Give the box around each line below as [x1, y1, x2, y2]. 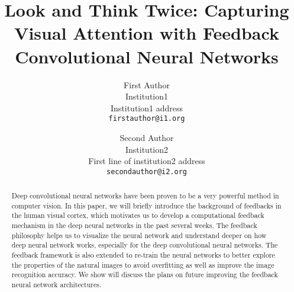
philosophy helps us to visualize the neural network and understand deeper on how [11, 230, 267, 240]
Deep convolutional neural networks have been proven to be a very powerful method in [11, 191, 279, 201]
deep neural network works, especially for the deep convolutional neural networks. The [11, 240, 278, 250]
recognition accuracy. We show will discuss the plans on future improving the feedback [11, 269, 278, 280]
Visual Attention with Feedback [14, 21, 279, 45]
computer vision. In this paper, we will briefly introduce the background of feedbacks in [11, 200, 282, 210]
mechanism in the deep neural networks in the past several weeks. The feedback [11, 220, 257, 230]
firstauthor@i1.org [108, 114, 185, 123]
